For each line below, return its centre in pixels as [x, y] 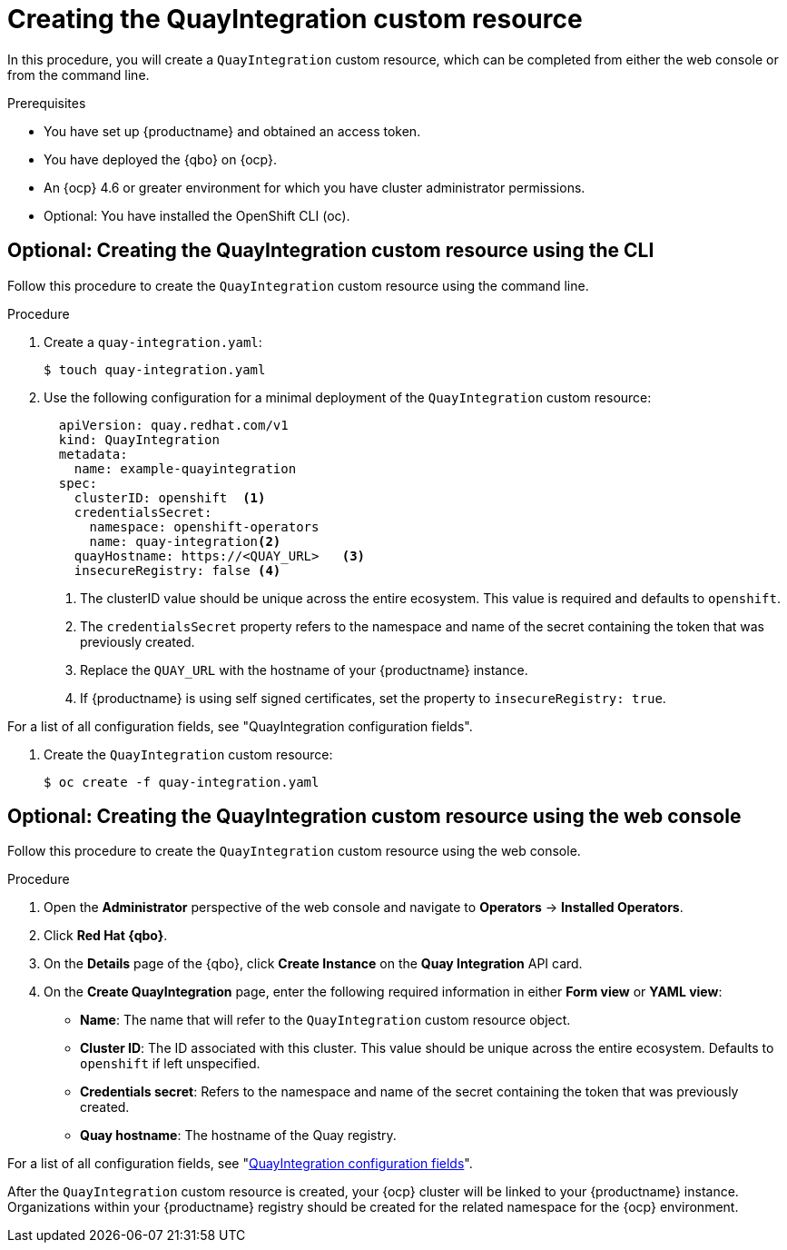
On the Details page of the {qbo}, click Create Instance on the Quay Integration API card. [313, 964]
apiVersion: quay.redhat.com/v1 [173, 425]
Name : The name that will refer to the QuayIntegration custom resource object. [325, 1020]
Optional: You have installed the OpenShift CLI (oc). [197, 215]
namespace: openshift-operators [204, 526]
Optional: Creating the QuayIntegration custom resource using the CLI [331, 251]
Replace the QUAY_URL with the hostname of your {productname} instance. [304, 670]
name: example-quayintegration [185, 468]
